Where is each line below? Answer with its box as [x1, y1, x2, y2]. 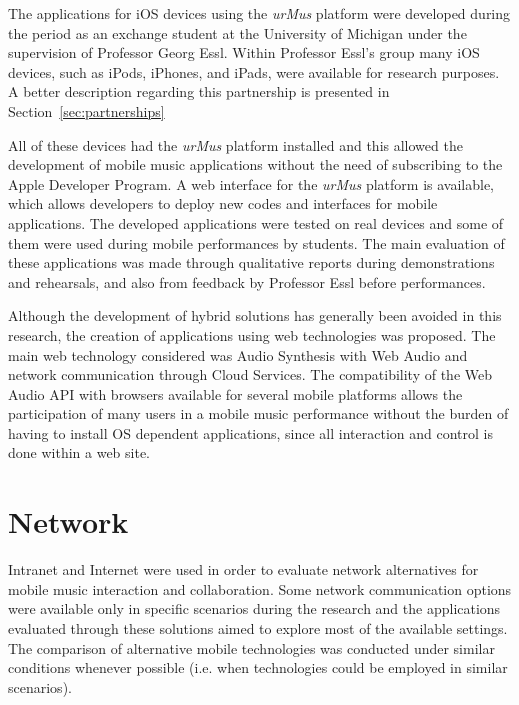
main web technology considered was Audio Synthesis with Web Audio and [8, 344, 468, 365]
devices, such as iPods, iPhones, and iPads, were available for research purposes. [8, 61, 500, 82]
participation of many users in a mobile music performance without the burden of [8, 403, 509, 424]
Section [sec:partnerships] [8, 100, 165, 121]
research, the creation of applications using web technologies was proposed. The [8, 324, 496, 345]
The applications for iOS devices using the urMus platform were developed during [8, 3, 511, 23]
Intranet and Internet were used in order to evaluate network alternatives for [8, 559, 479, 580]
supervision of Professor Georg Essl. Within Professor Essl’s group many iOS [8, 42, 480, 63]
